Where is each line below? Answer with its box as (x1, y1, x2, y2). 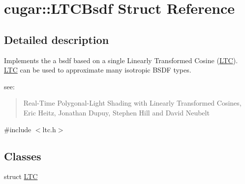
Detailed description (4, 32, 109, 47)
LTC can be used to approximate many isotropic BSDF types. (4, 65, 191, 75)
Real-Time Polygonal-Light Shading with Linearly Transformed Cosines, (23, 98, 242, 108)
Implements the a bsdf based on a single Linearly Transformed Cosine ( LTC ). (4, 55, 238, 65)
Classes (4, 148, 41, 163)
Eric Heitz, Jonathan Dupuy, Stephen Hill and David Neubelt (23, 107, 210, 117)
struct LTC (4, 171, 38, 182)
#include (4, 124, 31, 134)
